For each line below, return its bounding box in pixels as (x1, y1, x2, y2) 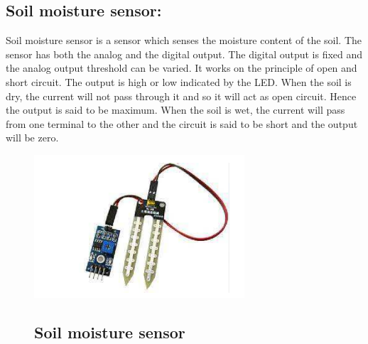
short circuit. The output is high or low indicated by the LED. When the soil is (6, 74, 352, 89)
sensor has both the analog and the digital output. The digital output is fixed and (6, 46, 363, 61)
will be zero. (6, 130, 59, 145)
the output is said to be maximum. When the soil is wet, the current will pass (6, 102, 345, 117)
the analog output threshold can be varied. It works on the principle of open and (6, 60, 357, 75)
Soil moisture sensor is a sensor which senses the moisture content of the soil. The (6, 33, 362, 48)
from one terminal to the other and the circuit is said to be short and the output (6, 116, 358, 131)
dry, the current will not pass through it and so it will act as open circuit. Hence (6, 88, 357, 103)
